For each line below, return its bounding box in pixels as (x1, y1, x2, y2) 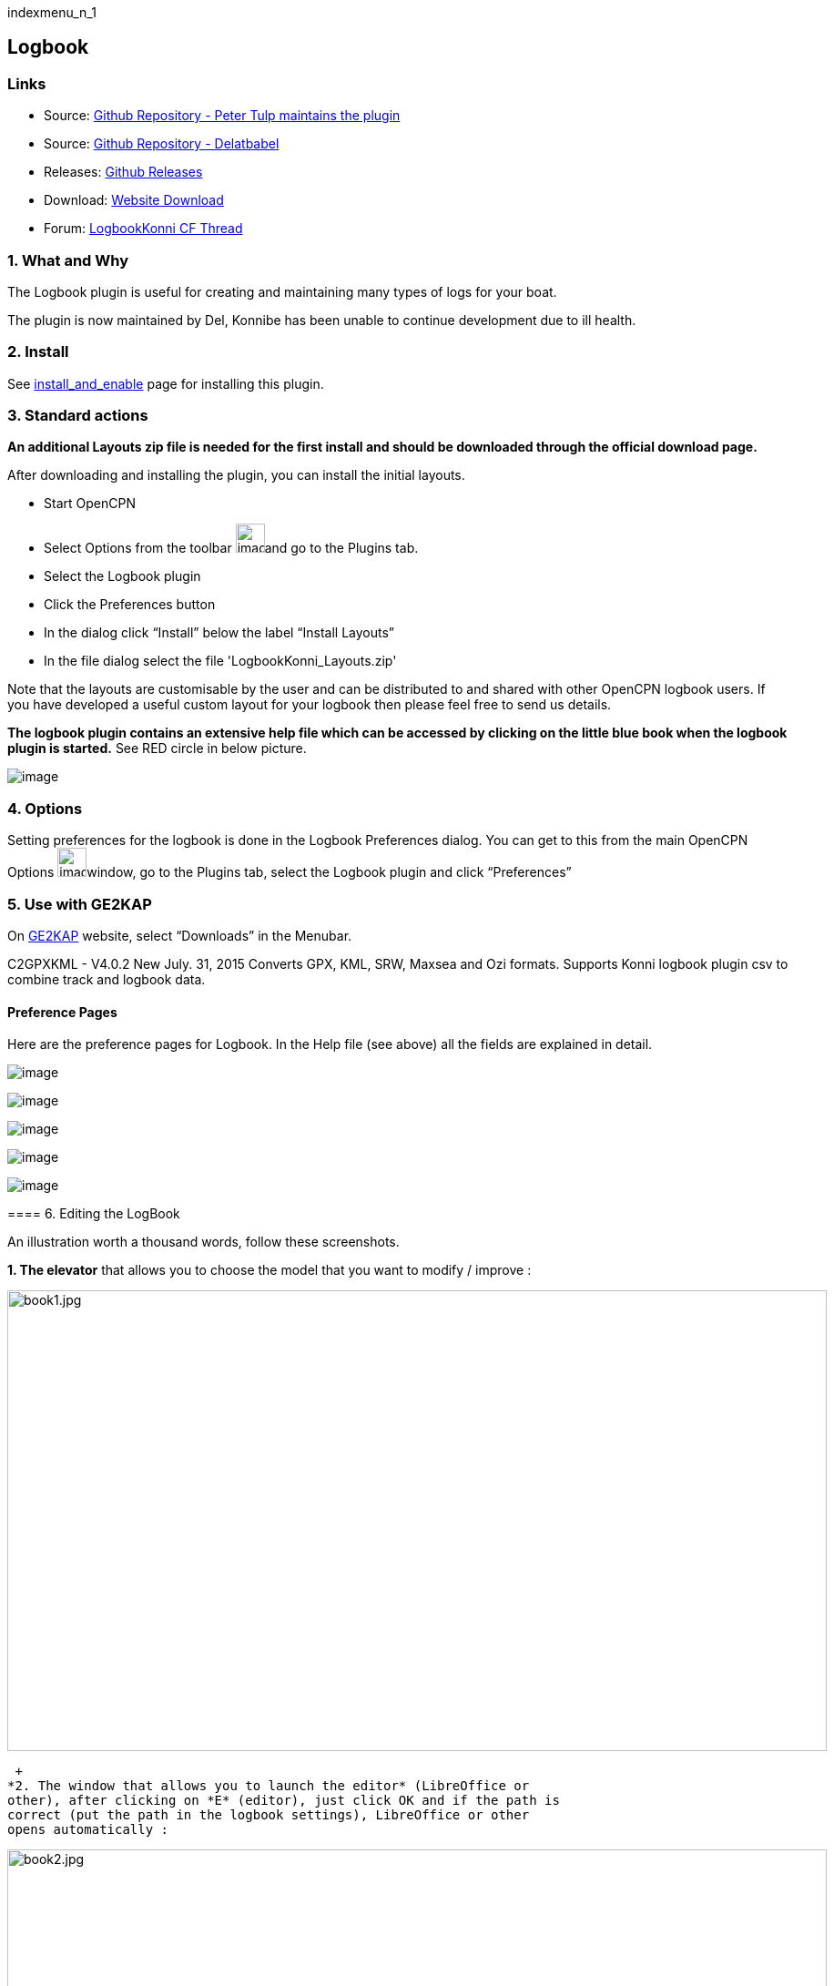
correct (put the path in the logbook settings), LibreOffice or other (7, 1808, 530, 1823)
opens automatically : (7, 1822, 169, 1838)
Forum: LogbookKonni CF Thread (44, 220, 243, 237)
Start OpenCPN (44, 495, 136, 512)
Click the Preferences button (44, 596, 216, 613)
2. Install (7, 342, 69, 362)
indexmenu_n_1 (7, 5, 97, 20)
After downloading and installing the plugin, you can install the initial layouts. (7, 467, 465, 484)
